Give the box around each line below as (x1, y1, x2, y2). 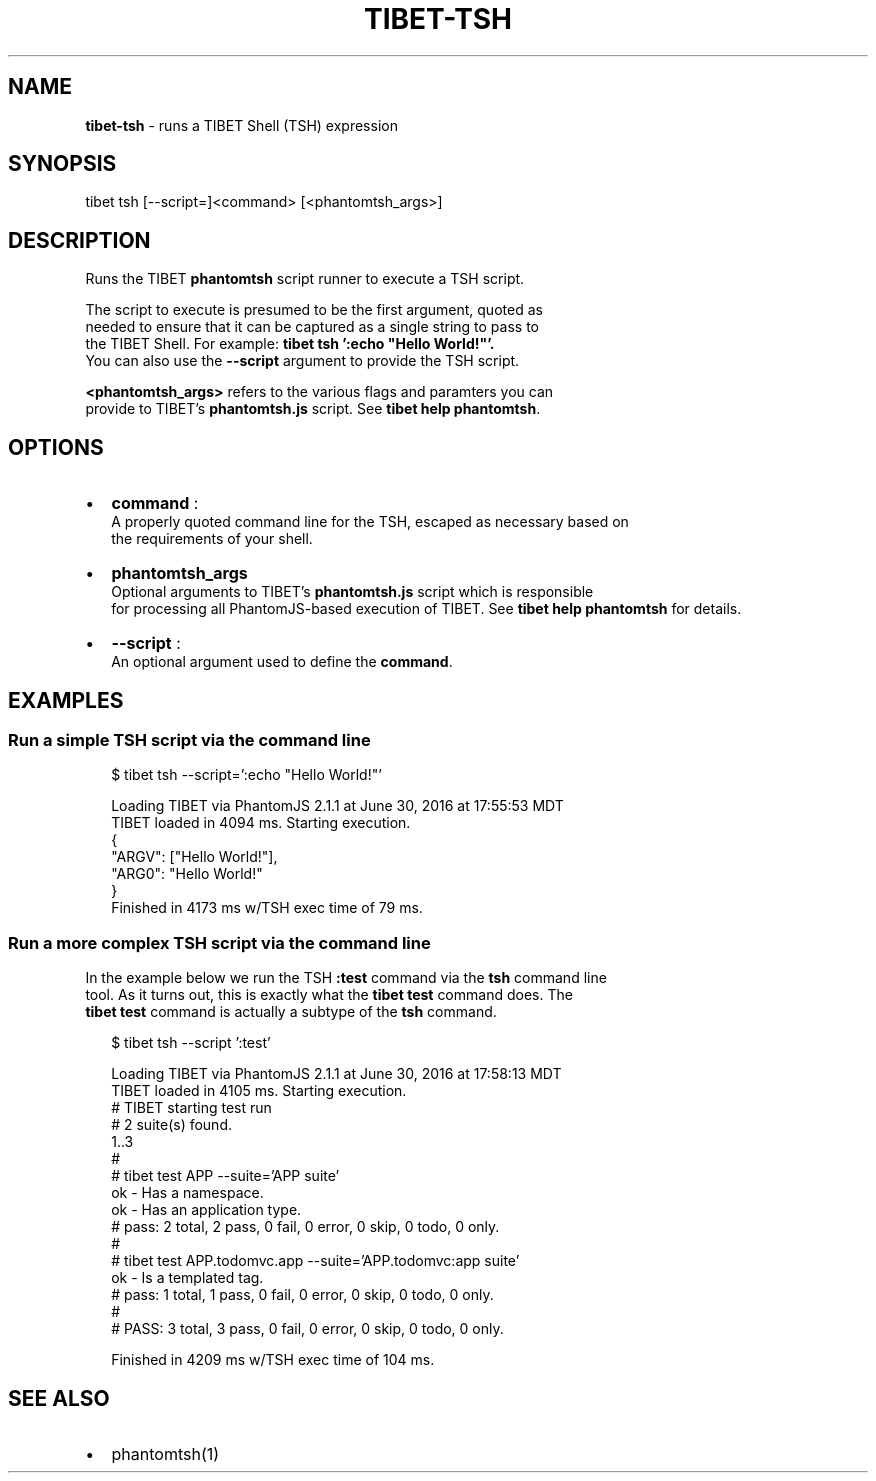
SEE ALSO (8, 1385, 110, 1411)
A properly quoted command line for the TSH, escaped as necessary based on (111, 513, 629, 531)
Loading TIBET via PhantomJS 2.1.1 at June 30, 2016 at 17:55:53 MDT (111, 797, 564, 815)
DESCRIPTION (8, 227, 151, 253)
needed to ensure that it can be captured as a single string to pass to (85, 318, 539, 336)
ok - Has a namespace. (111, 1184, 264, 1202)
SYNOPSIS (8, 151, 117, 177)
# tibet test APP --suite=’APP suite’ (111, 1167, 340, 1185)
